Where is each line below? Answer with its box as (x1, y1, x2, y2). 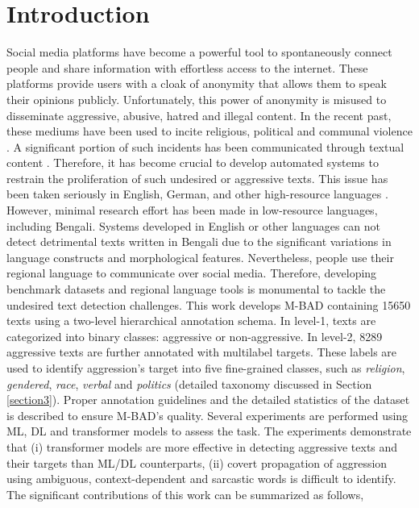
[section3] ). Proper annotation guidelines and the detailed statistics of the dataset (6, 391, 410, 408)
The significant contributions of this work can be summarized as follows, (6, 485, 364, 502)
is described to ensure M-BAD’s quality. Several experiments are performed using (6, 406, 409, 423)
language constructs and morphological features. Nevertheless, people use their (6, 248, 394, 265)
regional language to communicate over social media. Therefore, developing (6, 264, 377, 281)
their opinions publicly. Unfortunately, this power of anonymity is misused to (6, 90, 387, 107)
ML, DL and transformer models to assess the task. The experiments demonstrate (6, 423, 412, 439)
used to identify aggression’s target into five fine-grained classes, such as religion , (6, 360, 405, 376)
